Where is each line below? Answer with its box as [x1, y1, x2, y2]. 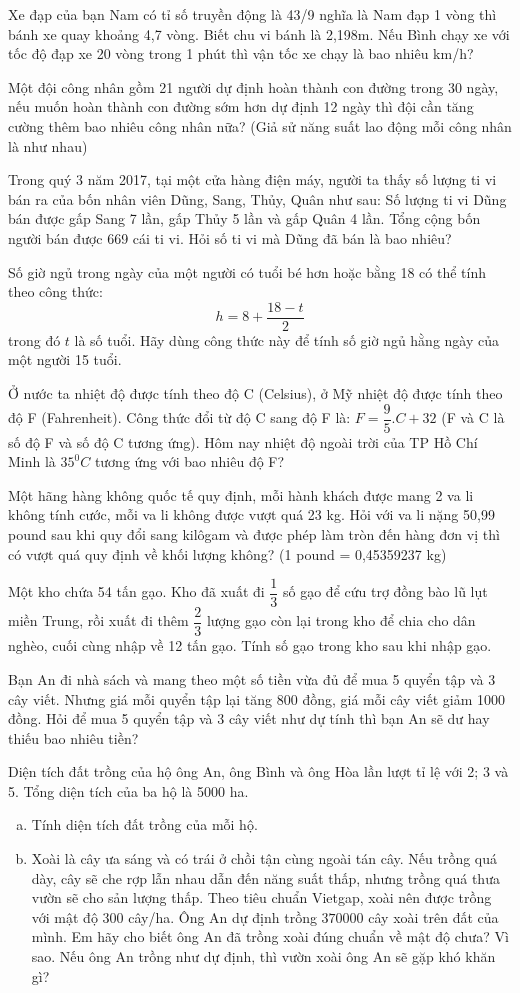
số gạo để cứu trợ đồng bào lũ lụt [283, 581, 488, 602]
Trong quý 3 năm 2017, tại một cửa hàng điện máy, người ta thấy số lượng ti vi [8, 169, 497, 190]
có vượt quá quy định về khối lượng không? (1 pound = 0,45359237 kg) [8, 543, 447, 564]
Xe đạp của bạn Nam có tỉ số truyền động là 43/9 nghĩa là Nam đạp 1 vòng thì [8, 4, 497, 24]
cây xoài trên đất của [368, 906, 499, 927]
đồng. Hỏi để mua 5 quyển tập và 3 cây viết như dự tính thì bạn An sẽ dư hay [8, 708, 490, 729]
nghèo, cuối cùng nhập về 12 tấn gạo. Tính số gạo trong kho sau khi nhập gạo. [8, 635, 492, 656]
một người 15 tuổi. [8, 349, 122, 370]
